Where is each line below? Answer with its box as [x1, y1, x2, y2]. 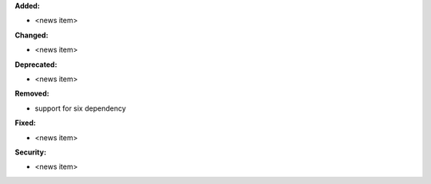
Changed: [14, 30, 49, 40]
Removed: [14, 88, 49, 99]
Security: [14, 147, 47, 157]
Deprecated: [14, 60, 57, 69]
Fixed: [14, 118, 36, 127]
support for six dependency [34, 104, 127, 113]
